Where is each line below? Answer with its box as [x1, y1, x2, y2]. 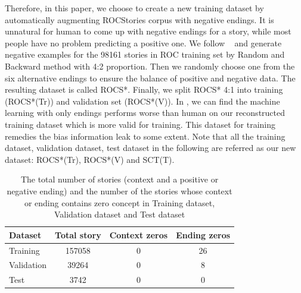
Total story [55, 228, 101, 241]
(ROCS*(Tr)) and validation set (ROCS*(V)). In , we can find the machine [5, 94, 280, 107]
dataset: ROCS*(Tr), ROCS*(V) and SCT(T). [5, 153, 175, 165]
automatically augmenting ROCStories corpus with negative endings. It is [5, 13, 274, 26]
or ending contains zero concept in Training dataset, [24, 196, 215, 209]
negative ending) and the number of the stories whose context [7, 184, 232, 197]
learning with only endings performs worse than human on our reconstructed [5, 106, 286, 119]
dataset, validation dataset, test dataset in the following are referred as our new [5, 141, 296, 154]
